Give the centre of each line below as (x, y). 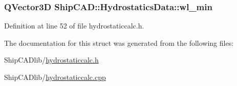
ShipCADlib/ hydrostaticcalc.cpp (55, 77)
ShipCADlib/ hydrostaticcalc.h (51, 60)
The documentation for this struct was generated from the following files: (119, 42)
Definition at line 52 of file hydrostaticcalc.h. (74, 26)
